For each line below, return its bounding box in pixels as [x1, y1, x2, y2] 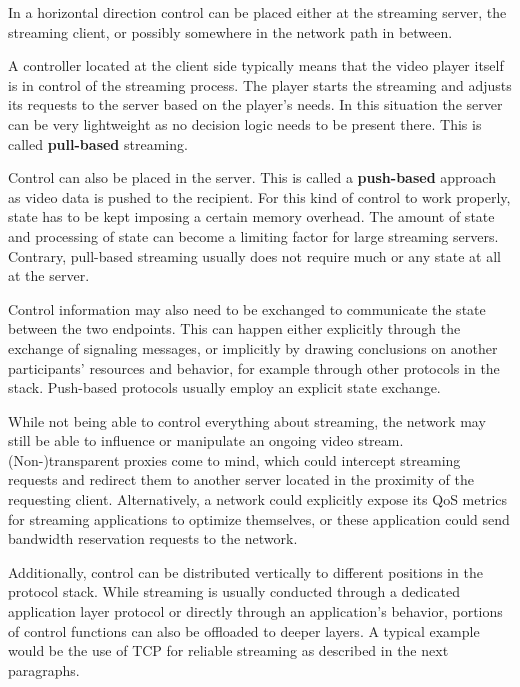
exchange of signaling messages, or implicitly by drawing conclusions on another [8, 337, 498, 358]
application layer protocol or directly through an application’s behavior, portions [8, 601, 503, 622]
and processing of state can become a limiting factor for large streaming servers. [8, 225, 499, 246]
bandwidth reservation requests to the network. [8, 528, 298, 549]
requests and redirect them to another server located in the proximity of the [8, 469, 474, 490]
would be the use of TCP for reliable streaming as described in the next [8, 640, 449, 661]
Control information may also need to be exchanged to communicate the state [8, 298, 486, 319]
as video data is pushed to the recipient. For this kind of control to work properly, [8, 186, 511, 207]
